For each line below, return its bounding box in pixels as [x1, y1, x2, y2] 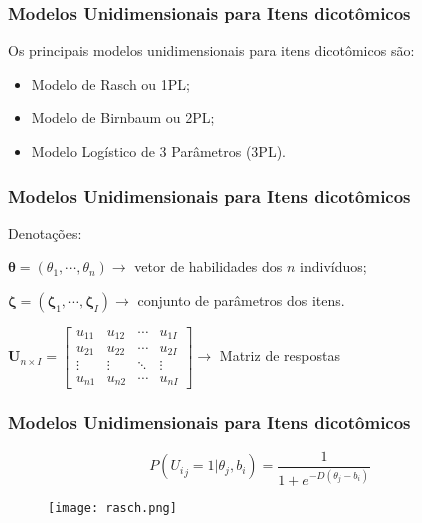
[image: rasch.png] [48, 501, 177, 516]
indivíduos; [300, 256, 367, 277]
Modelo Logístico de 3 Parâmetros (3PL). [31, 141, 286, 161]
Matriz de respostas [219, 345, 340, 366]
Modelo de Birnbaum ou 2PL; [31, 107, 215, 128]
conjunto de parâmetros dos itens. [137, 290, 345, 310]
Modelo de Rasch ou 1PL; [31, 73, 190, 94]
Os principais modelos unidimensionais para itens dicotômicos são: [8, 40, 415, 61]
